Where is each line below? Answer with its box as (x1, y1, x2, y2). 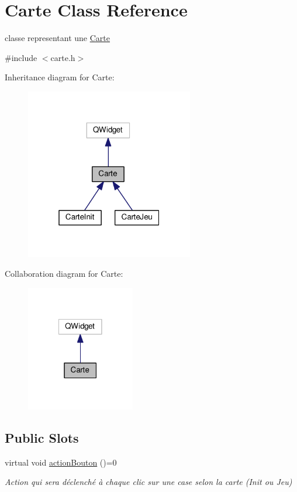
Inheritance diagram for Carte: (5, 71, 115, 83)
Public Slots (5, 428, 79, 446)
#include (5, 51, 37, 63)
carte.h (50, 51, 75, 63)
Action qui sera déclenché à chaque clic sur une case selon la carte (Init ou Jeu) (5, 476, 292, 488)
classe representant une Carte (5, 32, 110, 44)
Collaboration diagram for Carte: (5, 267, 123, 279)
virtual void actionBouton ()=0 (5, 456, 117, 468)
